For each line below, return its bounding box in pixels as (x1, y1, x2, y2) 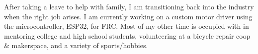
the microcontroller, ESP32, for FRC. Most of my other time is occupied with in (4, 21, 249, 31)
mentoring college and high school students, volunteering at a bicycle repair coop (4, 30, 251, 41)
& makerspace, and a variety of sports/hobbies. (4, 40, 148, 51)
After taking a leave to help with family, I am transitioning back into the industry (4, 1, 254, 11)
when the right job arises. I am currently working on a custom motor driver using (4, 11, 253, 21)
